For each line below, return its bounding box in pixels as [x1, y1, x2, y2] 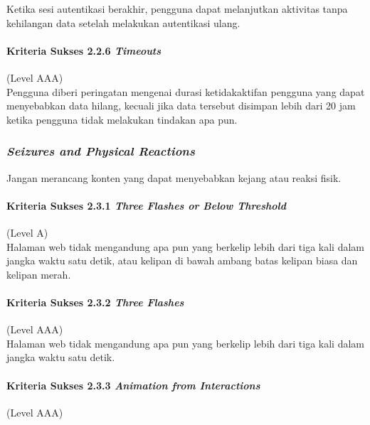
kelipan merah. [6, 267, 71, 281]
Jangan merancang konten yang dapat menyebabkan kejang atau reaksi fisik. [6, 170, 342, 185]
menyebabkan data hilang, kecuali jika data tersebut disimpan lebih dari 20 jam [6, 98, 356, 113]
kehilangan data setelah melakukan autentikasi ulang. [6, 15, 240, 30]
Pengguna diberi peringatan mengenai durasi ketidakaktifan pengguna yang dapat [6, 84, 365, 99]
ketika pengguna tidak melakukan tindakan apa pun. [6, 112, 238, 127]
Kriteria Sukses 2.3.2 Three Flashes [6, 294, 184, 309]
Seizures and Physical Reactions [6, 142, 195, 160]
